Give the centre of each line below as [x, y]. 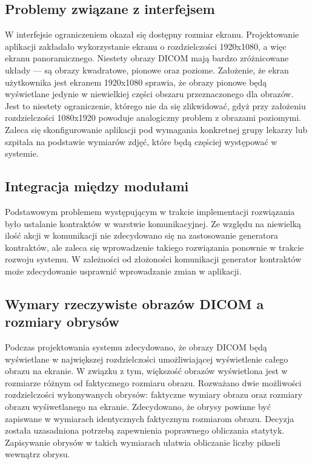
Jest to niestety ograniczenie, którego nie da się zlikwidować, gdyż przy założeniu [155, 105]
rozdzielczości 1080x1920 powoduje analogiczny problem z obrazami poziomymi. [153, 118]
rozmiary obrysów [62, 322]
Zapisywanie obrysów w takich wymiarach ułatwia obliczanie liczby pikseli [143, 442]
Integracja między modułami [97, 186]
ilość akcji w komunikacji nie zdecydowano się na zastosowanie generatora [142, 235]
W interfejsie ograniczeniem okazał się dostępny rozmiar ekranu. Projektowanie [152, 34]
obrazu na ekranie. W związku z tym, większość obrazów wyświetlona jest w [146, 371]
